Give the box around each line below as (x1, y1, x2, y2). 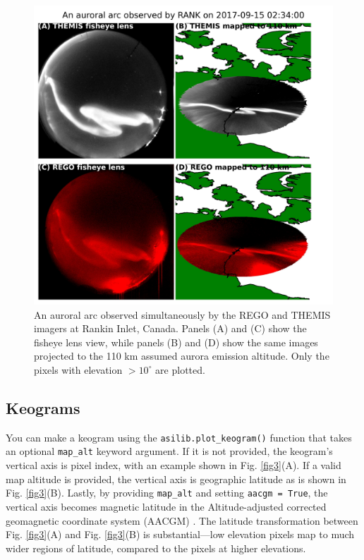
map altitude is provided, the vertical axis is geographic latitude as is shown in (6, 471, 346, 486)
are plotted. (155, 362, 205, 377)
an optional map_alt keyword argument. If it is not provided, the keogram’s (6, 444, 333, 458)
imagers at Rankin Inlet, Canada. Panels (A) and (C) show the (34, 321, 307, 336)
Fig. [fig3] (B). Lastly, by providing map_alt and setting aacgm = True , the (6, 485, 328, 500)
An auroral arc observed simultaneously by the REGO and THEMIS (34, 307, 331, 322)
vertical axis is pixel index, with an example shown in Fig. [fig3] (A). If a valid (6, 458, 341, 473)
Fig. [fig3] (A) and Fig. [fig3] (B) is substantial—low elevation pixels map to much (6, 527, 355, 542)
